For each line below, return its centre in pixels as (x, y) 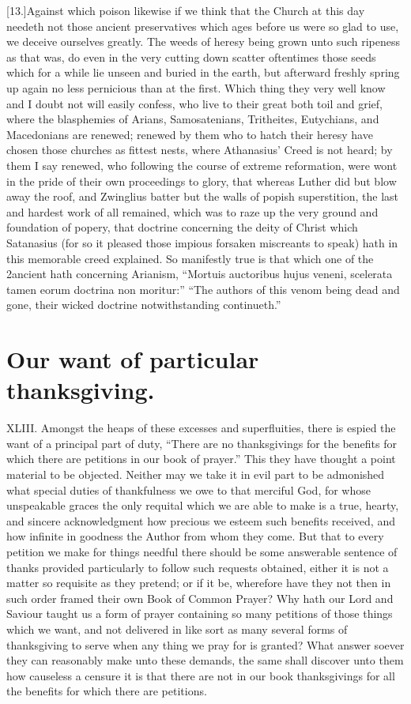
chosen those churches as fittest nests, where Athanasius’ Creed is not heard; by (200, 150)
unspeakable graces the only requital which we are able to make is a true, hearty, (203, 505)
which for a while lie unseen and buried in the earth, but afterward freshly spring (203, 72)
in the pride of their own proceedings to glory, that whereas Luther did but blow (202, 181)
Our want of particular (133, 359)
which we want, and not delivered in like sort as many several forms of (177, 629)
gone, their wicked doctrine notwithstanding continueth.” (144, 305)
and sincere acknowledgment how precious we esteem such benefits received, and (201, 520)
